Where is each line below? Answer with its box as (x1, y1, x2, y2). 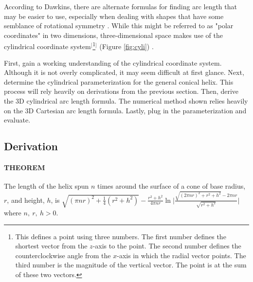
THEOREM (4, 162, 45, 173)
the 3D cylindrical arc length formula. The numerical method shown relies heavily (4, 96, 248, 106)
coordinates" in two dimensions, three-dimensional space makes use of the (4, 30, 223, 40)
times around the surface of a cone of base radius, (97, 181, 246, 191)
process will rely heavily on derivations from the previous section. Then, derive (4, 86, 239, 96)
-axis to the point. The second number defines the (92, 241, 241, 251)
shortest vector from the (15, 241, 88, 251)
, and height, (7, 194, 45, 205)
